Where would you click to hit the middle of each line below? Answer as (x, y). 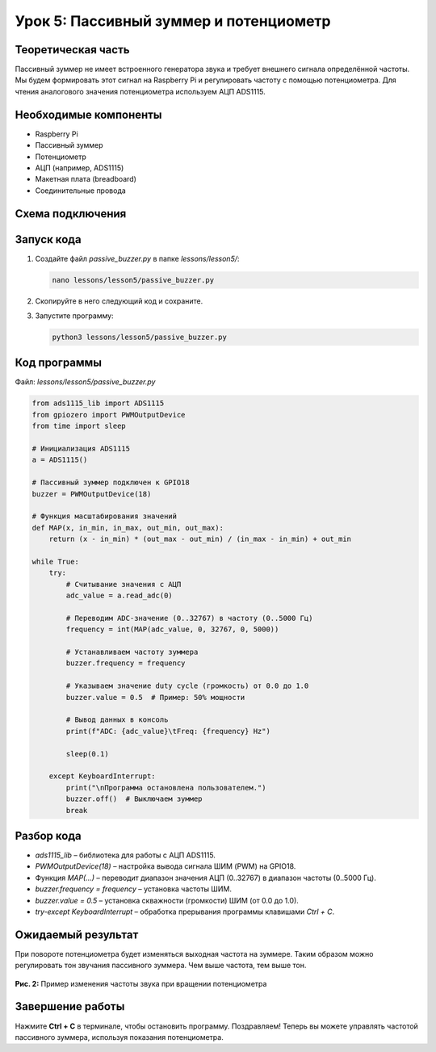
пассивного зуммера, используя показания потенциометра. (119, 1037)
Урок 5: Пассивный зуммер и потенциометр (173, 21)
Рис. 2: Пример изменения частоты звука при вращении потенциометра (141, 983)
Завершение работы (70, 1006)
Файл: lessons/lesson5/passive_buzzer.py (85, 382)
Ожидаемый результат (77, 935)
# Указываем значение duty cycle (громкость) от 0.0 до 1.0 (187, 686)
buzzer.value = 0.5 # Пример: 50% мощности (155, 697)
